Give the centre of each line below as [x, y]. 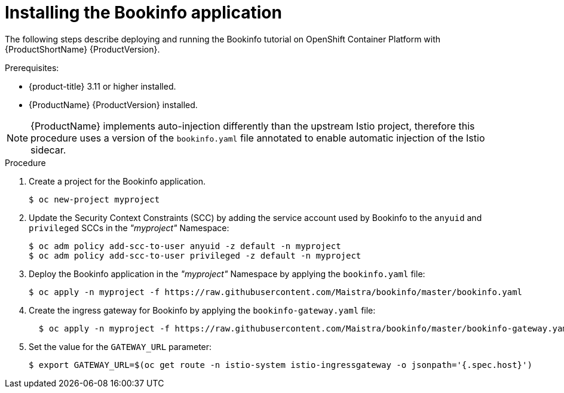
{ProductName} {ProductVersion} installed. [113, 105]
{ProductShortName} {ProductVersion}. [82, 49]
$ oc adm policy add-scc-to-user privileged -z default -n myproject [195, 255]
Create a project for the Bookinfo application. [117, 181]
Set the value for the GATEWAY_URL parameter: [120, 346]
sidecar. [48, 150]
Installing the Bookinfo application [143, 13]
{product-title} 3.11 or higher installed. [102, 86]
